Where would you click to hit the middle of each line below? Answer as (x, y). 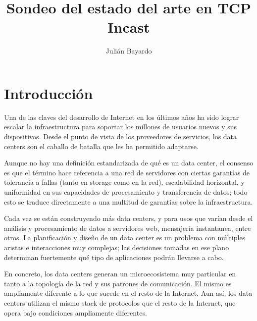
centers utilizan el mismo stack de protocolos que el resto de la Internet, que (120, 302)
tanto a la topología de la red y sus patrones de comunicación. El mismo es (118, 283)
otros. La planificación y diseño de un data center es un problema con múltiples (125, 238)
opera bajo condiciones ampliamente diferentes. (76, 312)
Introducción (49, 93)
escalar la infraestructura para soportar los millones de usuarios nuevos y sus (121, 127)
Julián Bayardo (129, 51)
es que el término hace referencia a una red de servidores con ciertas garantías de (127, 172)
